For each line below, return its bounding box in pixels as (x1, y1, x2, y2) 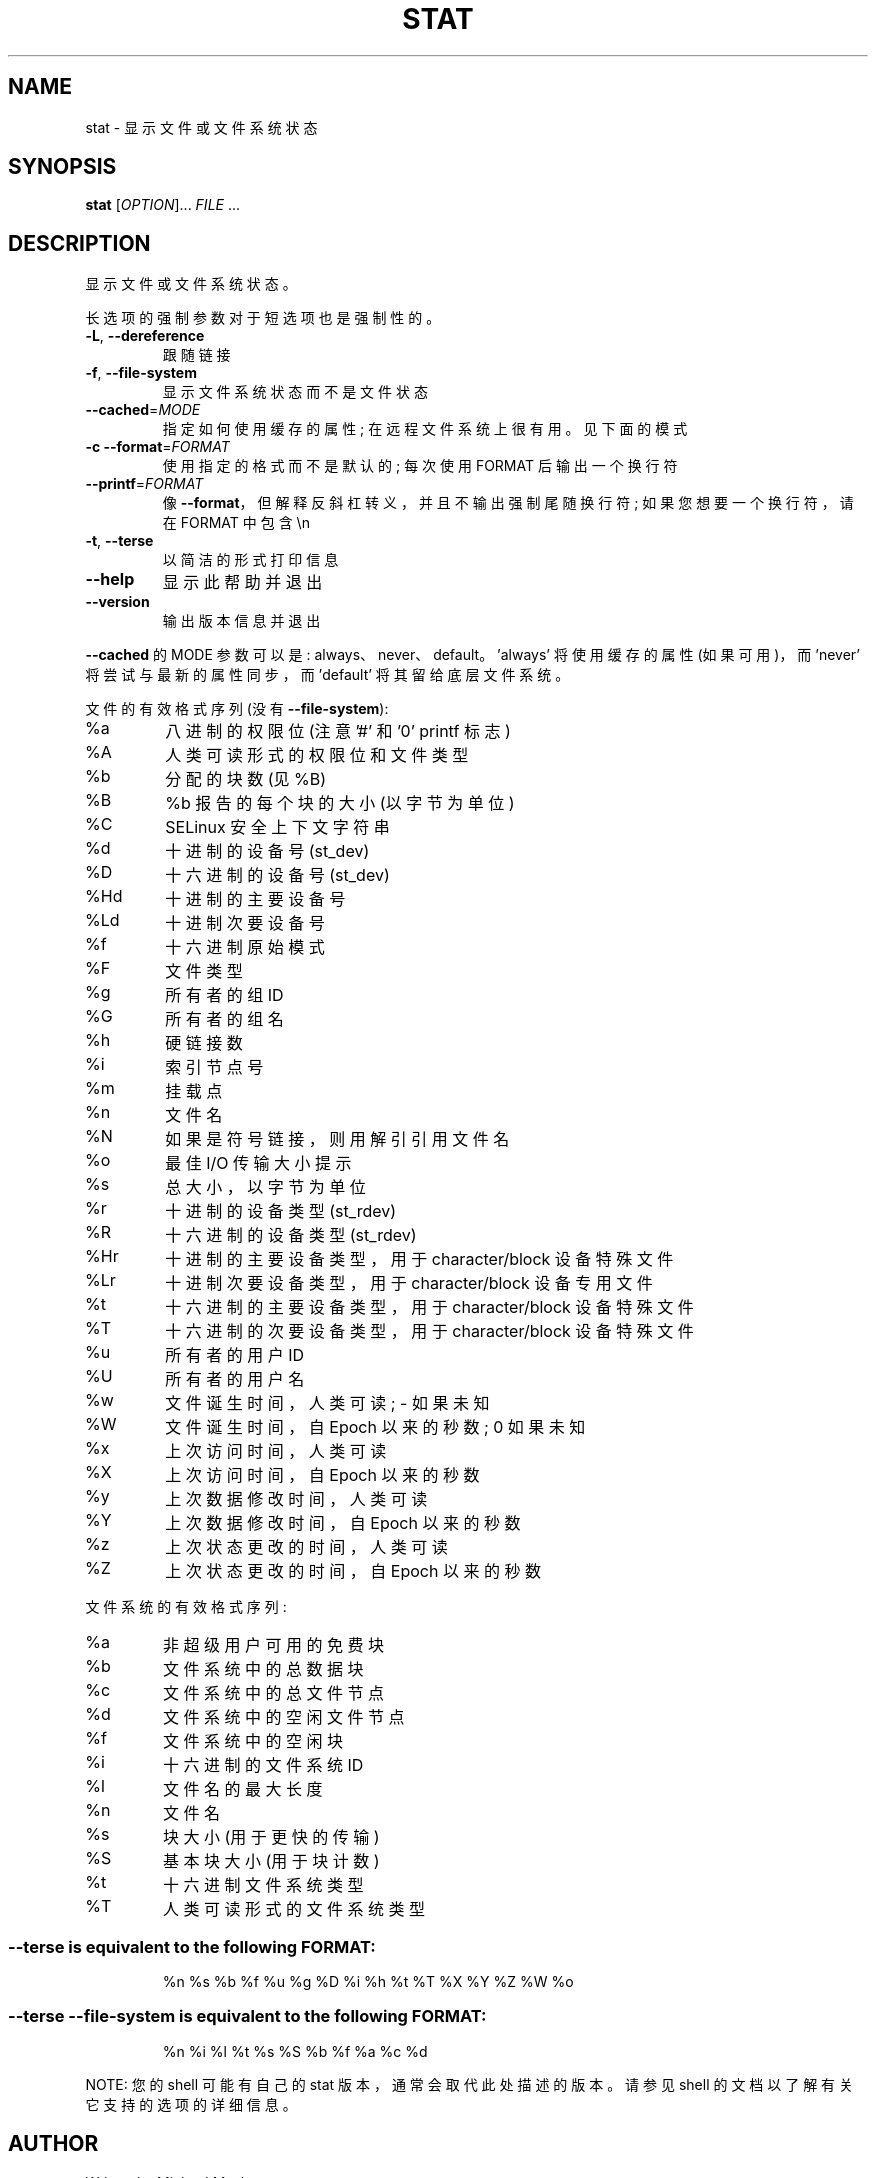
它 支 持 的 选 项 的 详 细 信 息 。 (85, 2095, 297, 2113)
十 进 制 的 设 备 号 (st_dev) (165, 841, 370, 862)
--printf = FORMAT (85, 475, 204, 493)
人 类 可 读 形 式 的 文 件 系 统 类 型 (162, 1899, 425, 1920)
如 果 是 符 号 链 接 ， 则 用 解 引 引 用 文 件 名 (165, 1129, 510, 1150)
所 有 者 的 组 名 (165, 1009, 284, 1030)
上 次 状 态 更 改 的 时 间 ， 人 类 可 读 (165, 1537, 448, 1558)
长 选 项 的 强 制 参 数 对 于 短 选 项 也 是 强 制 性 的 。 (85, 309, 441, 327)
